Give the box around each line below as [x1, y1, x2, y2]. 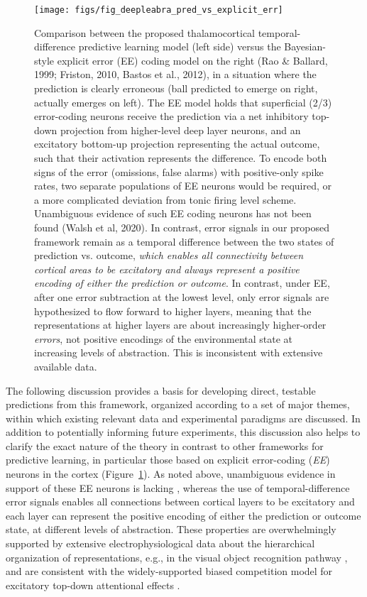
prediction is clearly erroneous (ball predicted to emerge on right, [34, 81, 318, 96]
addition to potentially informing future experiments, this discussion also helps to [6, 425, 361, 439]
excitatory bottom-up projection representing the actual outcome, [34, 136, 320, 151]
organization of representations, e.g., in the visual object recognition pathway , [6, 549, 348, 564]
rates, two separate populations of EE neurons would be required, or [34, 178, 332, 193]
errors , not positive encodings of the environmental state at [34, 331, 293, 346]
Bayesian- [284, 39, 326, 54]
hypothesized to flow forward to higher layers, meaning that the [34, 303, 312, 318]
